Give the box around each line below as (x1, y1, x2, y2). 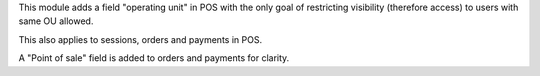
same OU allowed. (18, 15, 94, 27)
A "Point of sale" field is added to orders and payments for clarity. (18, 52, 290, 64)
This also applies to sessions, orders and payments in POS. (18, 33, 263, 45)
